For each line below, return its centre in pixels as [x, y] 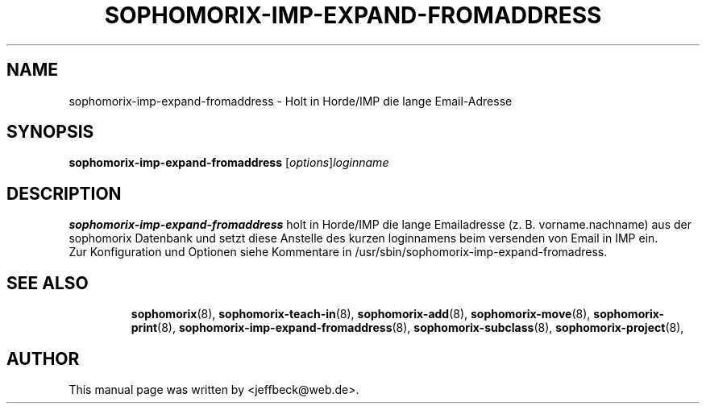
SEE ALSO [48, 283]
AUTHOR [43, 358]
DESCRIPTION [64, 193]
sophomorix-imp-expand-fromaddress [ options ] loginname [229, 163]
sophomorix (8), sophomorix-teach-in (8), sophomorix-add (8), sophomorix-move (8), [361, 314]
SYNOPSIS [50, 132]
